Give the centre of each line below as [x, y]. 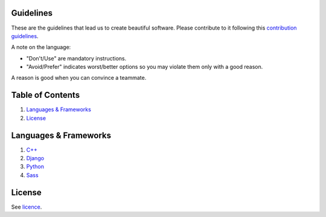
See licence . [27, 207]
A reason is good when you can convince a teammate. [79, 78]
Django [35, 158]
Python [35, 167]
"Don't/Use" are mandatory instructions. [76, 58]
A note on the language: [41, 47]
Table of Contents [46, 95]
